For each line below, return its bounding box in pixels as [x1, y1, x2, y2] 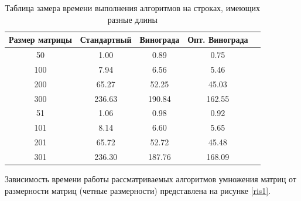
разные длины [107, 13, 158, 25]
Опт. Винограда [187, 33, 248, 46]
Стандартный [80, 33, 132, 46]
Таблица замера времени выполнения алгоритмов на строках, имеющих [5, 2, 260, 13]
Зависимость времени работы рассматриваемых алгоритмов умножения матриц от [5, 173, 296, 185]
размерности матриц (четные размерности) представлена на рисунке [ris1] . [5, 184, 271, 196]
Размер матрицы [9, 33, 72, 46]
